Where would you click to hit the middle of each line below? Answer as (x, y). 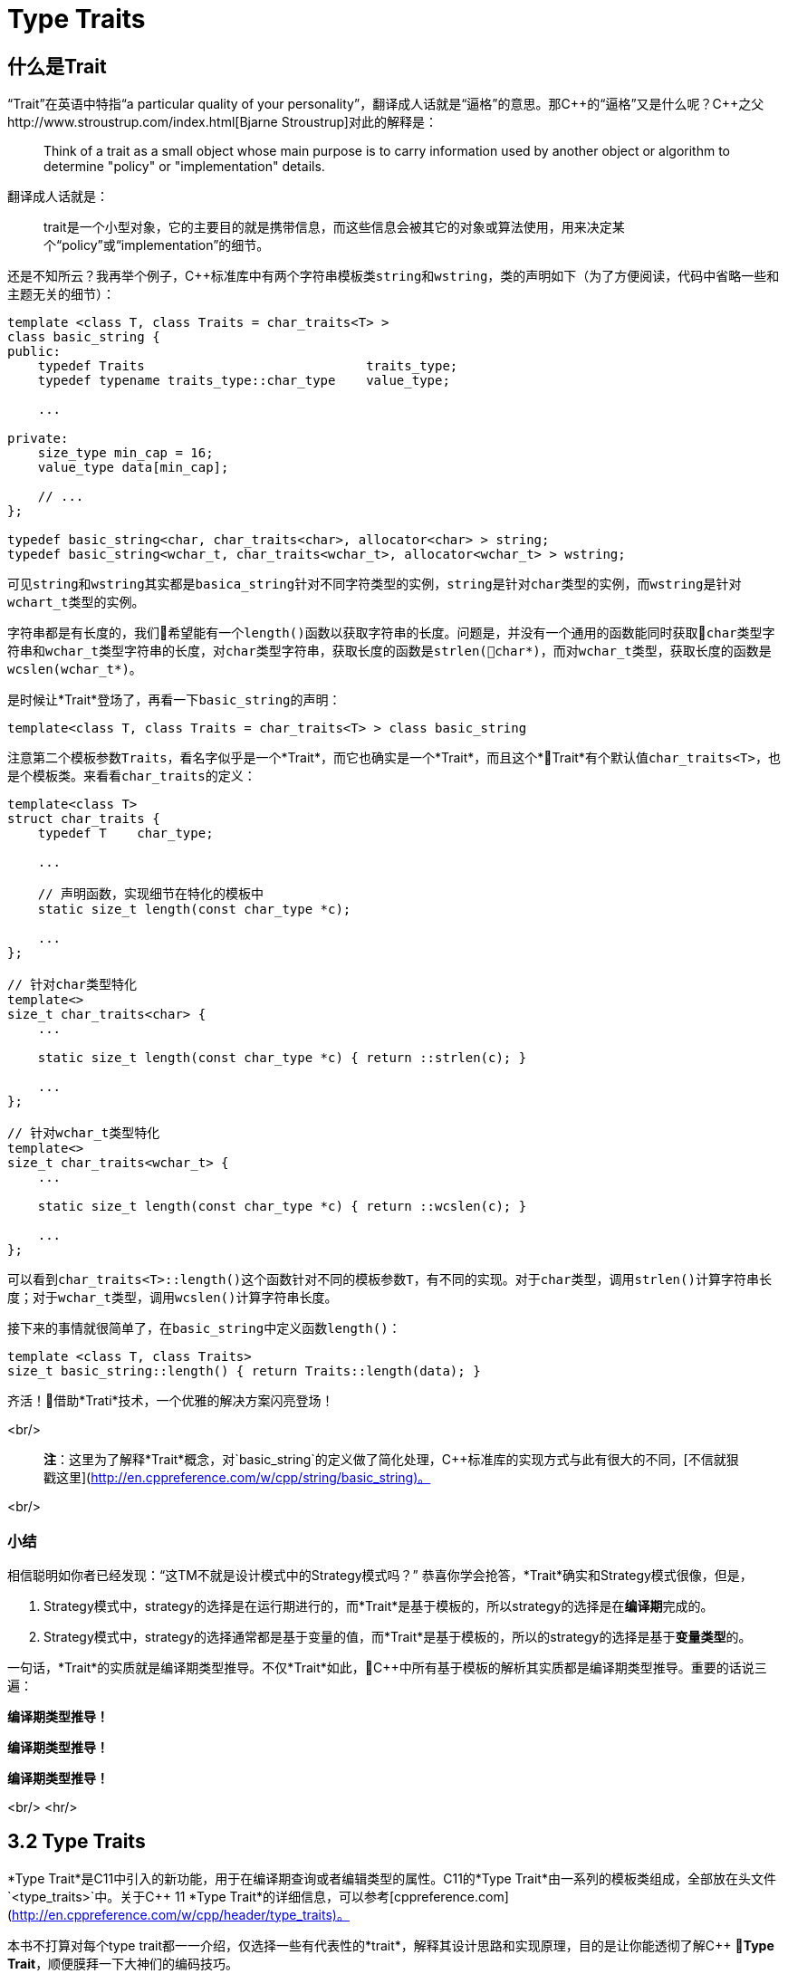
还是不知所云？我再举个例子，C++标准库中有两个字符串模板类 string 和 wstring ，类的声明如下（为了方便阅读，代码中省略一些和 (394, 276)
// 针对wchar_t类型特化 (84, 1133)
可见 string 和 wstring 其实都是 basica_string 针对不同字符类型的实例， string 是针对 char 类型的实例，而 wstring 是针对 (375, 584)
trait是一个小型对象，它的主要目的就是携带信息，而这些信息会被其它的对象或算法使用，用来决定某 (334, 227)
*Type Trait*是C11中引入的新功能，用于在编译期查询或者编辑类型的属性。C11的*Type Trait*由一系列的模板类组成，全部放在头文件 (392, 1878)
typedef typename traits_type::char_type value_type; (244, 381)
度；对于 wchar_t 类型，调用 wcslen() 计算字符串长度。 (173, 1298)
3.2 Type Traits (77, 1842)
